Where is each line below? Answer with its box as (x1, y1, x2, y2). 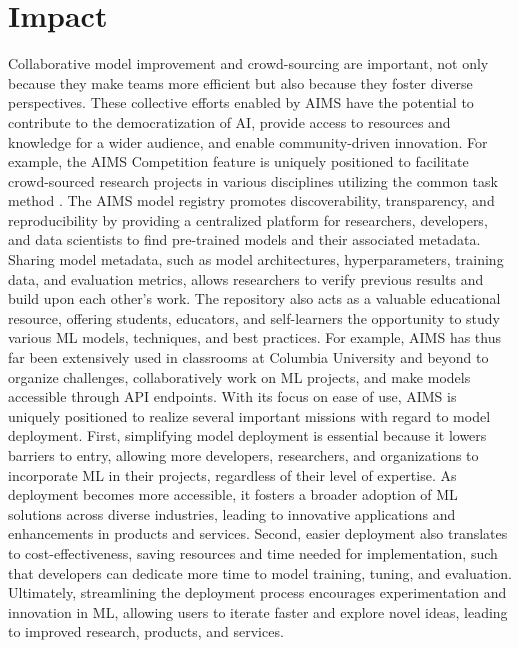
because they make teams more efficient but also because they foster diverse (8, 72, 473, 93)
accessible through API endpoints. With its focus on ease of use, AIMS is (8, 386, 457, 407)
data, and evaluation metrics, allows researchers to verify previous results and (8, 268, 484, 289)
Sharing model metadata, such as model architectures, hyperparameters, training (8, 249, 504, 270)
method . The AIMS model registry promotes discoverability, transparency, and (8, 190, 495, 211)
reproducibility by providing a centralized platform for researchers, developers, (8, 209, 488, 230)
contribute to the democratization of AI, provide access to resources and (8, 111, 451, 132)
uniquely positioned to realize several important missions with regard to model (8, 405, 491, 426)
